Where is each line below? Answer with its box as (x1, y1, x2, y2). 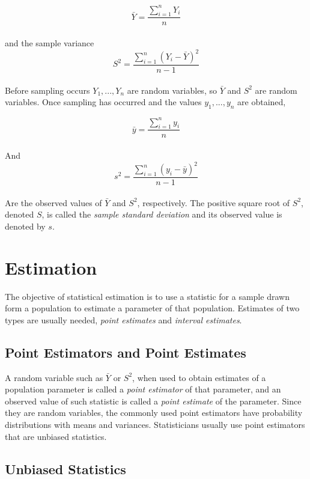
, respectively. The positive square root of (137, 196, 290, 209)
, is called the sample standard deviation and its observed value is (41, 208, 282, 221)
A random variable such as (5, 371, 103, 383)
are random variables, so (127, 84, 217, 96)
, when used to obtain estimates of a (132, 371, 266, 383)
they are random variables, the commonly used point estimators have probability (5, 406, 303, 419)
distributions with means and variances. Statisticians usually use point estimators (5, 418, 305, 430)
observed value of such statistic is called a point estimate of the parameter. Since (5, 394, 302, 407)
